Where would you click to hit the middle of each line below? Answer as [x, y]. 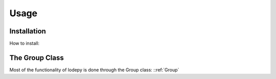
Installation [28, 31]
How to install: [25, 44]
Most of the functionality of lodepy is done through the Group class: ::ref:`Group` [94, 70]
